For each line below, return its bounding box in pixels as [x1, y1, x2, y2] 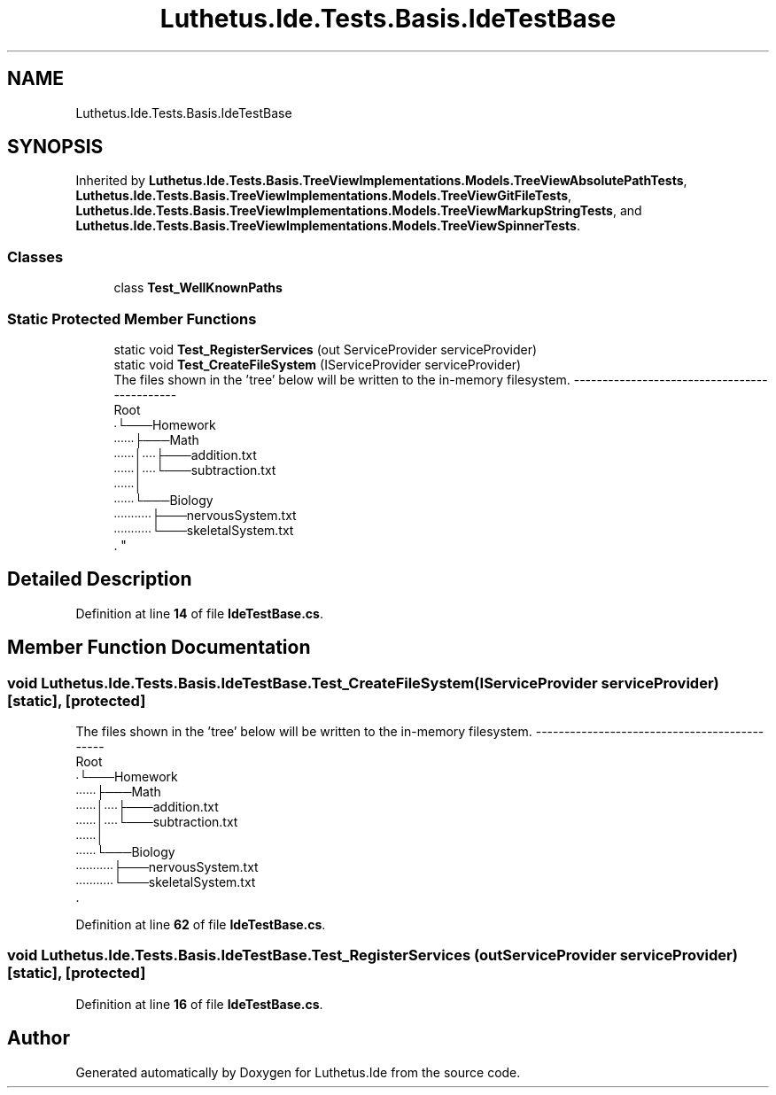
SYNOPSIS [7, 136, 104, 159]
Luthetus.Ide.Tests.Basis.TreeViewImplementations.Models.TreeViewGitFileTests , [75, 188, 572, 204]
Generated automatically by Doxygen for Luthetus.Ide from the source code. [75, 1064, 521, 1080]
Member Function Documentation [7, 636, 311, 659]
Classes [7, 247, 64, 266]
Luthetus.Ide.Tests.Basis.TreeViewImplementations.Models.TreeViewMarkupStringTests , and [75, 203, 642, 219]
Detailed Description [7, 568, 192, 591]
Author [7, 1027, 70, 1050]
